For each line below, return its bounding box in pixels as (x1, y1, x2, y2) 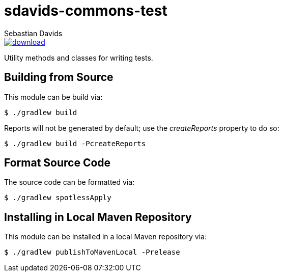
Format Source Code (4, 156, 111, 170)
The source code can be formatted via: (4, 178, 135, 187)
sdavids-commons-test (4, 2, 167, 19)
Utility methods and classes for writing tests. (4, 53, 153, 62)
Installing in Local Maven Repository (4, 210, 192, 224)
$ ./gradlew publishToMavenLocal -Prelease (4, 248, 180, 257)
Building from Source (4, 71, 114, 84)
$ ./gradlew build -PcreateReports (4, 139, 146, 148)
